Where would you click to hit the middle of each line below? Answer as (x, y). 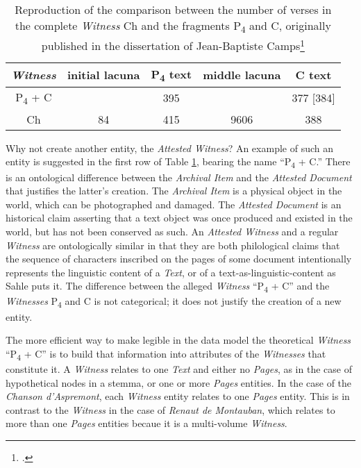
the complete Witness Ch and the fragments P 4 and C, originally (173, 27)
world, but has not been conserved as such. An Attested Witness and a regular (172, 231)
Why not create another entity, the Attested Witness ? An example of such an (169, 148)
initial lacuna (103, 75)
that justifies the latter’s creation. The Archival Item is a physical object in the (174, 191)
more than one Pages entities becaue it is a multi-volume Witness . (146, 423)
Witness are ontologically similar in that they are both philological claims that (173, 245)
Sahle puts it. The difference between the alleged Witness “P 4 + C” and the (168, 287)
